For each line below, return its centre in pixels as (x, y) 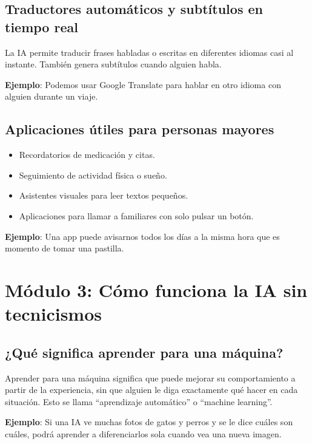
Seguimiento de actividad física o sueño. (93, 175)
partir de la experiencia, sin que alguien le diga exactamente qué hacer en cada (151, 390)
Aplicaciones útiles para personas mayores (140, 129)
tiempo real (41, 26)
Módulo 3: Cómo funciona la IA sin (156, 289)
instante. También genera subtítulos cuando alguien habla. (113, 64)
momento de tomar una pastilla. (65, 248)
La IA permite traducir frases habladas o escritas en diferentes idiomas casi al (149, 52)
